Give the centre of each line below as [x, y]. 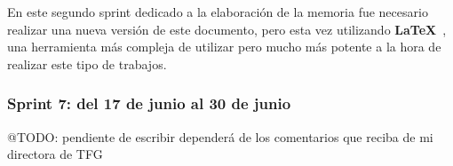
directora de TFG [55, 154]
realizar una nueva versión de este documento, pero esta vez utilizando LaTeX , [227, 29]
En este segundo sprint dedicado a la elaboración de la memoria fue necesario [218, 12]
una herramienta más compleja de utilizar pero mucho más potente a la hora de [224, 47]
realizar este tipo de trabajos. [87, 63]
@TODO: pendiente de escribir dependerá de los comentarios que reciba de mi [220, 136]
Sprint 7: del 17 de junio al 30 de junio [149, 103]
